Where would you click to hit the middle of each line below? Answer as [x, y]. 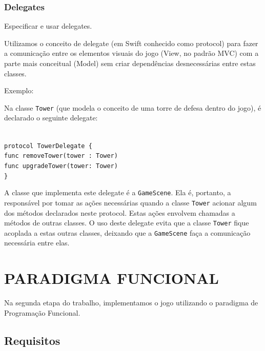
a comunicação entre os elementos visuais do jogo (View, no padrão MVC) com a [131, 53]
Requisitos [32, 340]
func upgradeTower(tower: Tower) [61, 166]
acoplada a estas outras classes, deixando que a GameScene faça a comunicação [127, 232]
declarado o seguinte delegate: [51, 118]
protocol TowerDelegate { [48, 146]
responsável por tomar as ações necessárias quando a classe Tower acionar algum [130, 202]
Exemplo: [19, 90]
